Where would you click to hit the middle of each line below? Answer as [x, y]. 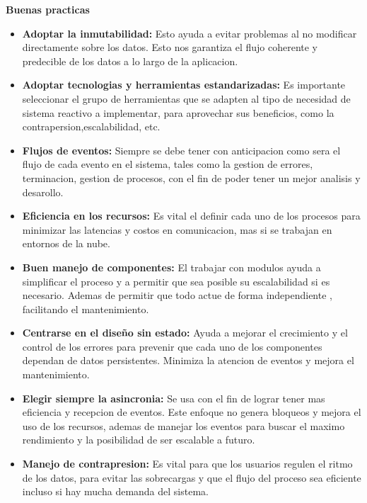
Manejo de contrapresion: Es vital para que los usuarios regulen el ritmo [187, 464]
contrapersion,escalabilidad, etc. [91, 126]
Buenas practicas [48, 9]
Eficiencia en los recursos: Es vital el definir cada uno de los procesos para [191, 216]
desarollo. [43, 192]
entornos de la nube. [66, 243]
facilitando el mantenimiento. [86, 309]
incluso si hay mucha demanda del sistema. [115, 491]
